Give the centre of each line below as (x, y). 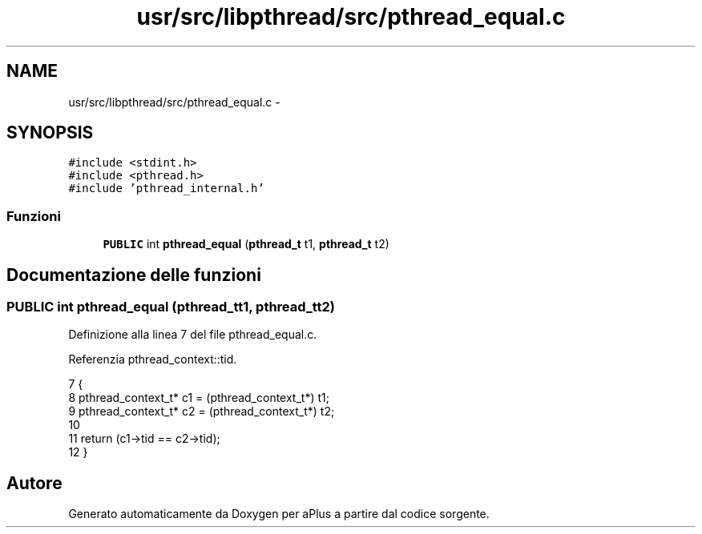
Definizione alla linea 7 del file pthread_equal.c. (193, 335)
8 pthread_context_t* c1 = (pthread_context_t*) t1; (199, 398)
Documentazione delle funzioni (134, 275)
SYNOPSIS (50, 133)
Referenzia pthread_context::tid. (153, 359)
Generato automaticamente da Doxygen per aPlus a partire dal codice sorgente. (279, 514)
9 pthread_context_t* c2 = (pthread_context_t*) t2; (202, 412)
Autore (34, 483)
